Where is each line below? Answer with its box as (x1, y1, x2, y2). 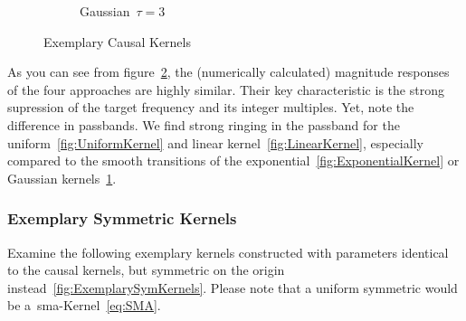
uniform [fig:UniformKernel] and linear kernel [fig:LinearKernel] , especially (7, 133, 423, 152)
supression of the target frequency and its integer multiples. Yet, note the (7, 98, 414, 117)
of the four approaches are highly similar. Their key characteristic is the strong (7, 80, 444, 99)
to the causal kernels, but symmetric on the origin (7, 260, 285, 279)
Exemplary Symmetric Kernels (7, 207, 237, 230)
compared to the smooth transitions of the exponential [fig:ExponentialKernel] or (7, 151, 460, 170)
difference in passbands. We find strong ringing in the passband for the (7, 115, 400, 134)
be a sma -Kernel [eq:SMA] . (7, 296, 161, 315)
